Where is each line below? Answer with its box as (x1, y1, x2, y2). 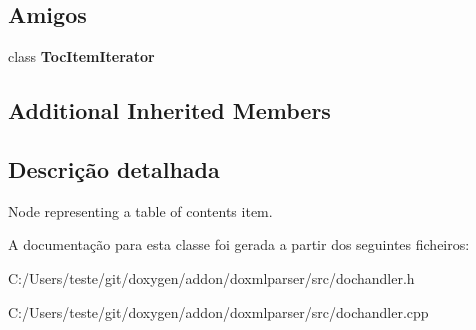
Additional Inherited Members (8, 95, 331, 126)
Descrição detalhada (8, 153, 220, 184)
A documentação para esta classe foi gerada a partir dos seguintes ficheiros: (8, 234, 470, 255)
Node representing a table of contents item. (8, 200, 273, 221)
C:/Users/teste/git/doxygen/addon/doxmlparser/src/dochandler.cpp (8, 301, 429, 322)
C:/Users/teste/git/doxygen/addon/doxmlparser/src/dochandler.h (8, 267, 415, 288)
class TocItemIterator (8, 46, 155, 67)
